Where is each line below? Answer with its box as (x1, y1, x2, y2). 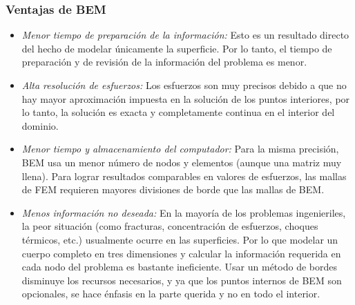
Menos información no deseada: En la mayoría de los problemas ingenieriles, (21, 205, 346, 219)
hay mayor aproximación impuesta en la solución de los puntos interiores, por (21, 91, 350, 106)
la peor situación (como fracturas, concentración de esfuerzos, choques (21, 219, 318, 233)
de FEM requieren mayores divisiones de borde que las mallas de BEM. (21, 182, 325, 197)
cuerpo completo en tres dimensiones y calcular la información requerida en (21, 246, 341, 260)
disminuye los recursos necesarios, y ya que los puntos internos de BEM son (21, 273, 342, 287)
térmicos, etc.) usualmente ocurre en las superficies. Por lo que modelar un (21, 232, 338, 246)
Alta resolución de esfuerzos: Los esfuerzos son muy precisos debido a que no (21, 78, 347, 92)
